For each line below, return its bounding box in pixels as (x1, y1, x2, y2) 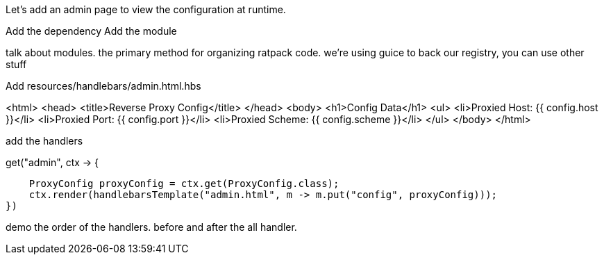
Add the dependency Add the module (6, 25, 177, 37)
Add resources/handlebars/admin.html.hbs (6, 80, 201, 92)
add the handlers (6, 135, 83, 147)
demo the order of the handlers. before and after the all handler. (6, 221, 297, 233)
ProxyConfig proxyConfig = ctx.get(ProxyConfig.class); (28, 178, 339, 189)
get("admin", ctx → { (6, 156, 99, 168)
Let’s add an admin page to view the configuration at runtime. (6, 3, 286, 15)
